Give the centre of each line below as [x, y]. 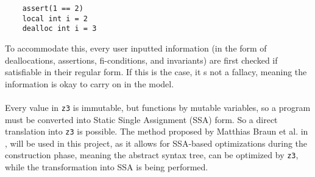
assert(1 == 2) [53, 8]
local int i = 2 [55, 18]
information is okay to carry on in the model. [90, 83]
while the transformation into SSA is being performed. [107, 167]
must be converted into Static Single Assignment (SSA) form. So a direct [141, 119]
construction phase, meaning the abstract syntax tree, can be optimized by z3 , [152, 155]
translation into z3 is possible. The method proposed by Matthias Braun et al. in [157, 131]
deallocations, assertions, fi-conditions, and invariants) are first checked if [141, 60]
